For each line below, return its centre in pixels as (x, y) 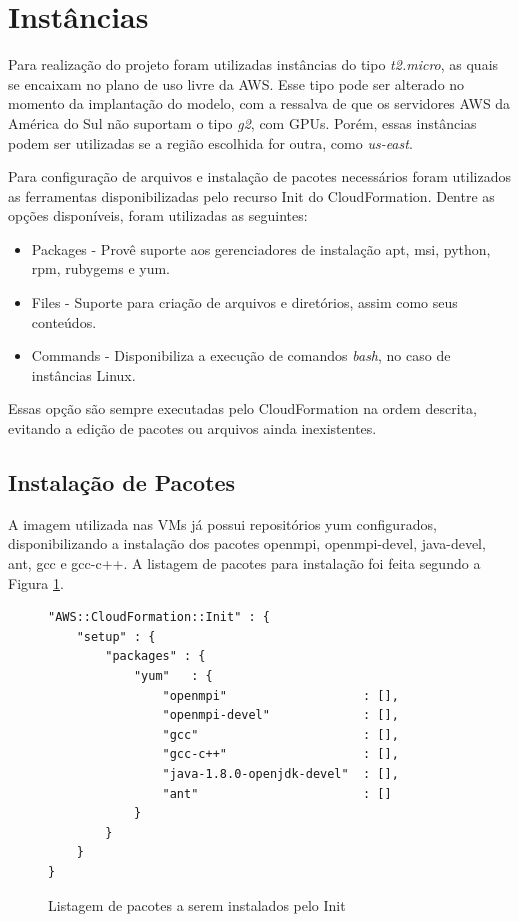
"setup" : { (116, 636)
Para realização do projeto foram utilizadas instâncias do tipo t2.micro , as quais (253, 64)
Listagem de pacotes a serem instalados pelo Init (197, 904)
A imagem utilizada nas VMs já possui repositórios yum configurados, (222, 523)
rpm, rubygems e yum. (101, 268)
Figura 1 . (36, 582)
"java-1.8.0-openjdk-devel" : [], (280, 773)
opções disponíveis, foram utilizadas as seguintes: (158, 215)
